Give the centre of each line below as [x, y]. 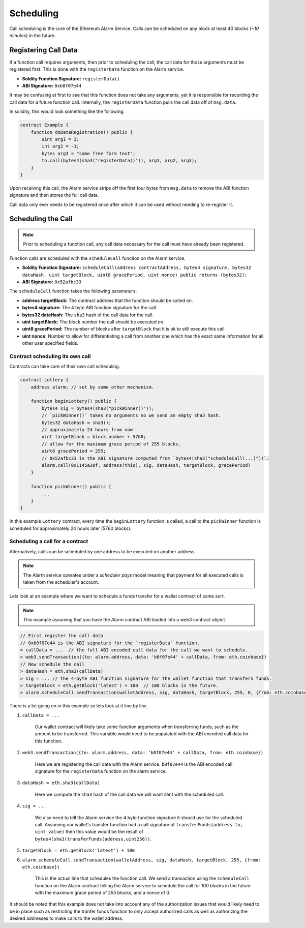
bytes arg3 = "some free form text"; [88, 153]
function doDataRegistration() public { [82, 132]
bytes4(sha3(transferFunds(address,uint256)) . [93, 839]
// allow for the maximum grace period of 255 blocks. [111, 444]
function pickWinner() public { [71, 487]
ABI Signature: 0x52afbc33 [52, 282]
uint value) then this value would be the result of [89, 832]
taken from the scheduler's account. [61, 582]
